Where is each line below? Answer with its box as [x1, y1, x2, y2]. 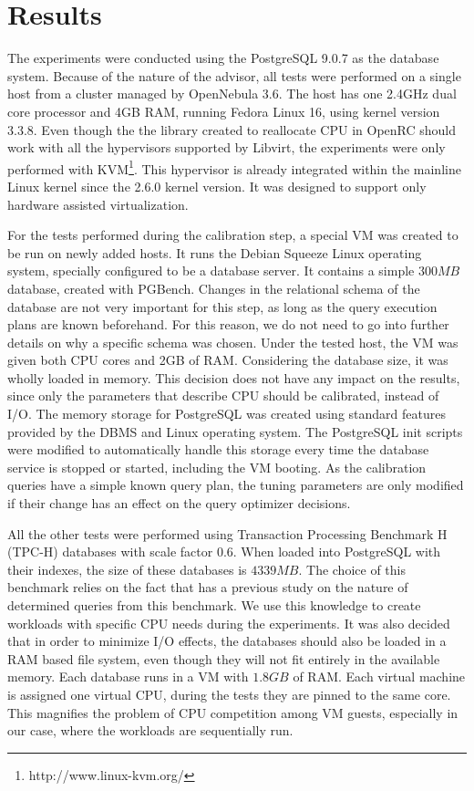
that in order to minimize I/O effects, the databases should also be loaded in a [7, 631, 447, 650]
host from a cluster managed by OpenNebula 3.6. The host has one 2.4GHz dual [7, 84, 457, 103]
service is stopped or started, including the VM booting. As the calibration [7, 457, 427, 476]
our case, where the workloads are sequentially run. [7, 721, 294, 740]
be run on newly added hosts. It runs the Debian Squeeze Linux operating [7, 243, 422, 262]
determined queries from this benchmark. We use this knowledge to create [7, 596, 421, 614]
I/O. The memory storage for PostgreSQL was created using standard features [7, 404, 446, 423]
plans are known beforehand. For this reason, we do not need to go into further [7, 315, 449, 334]
